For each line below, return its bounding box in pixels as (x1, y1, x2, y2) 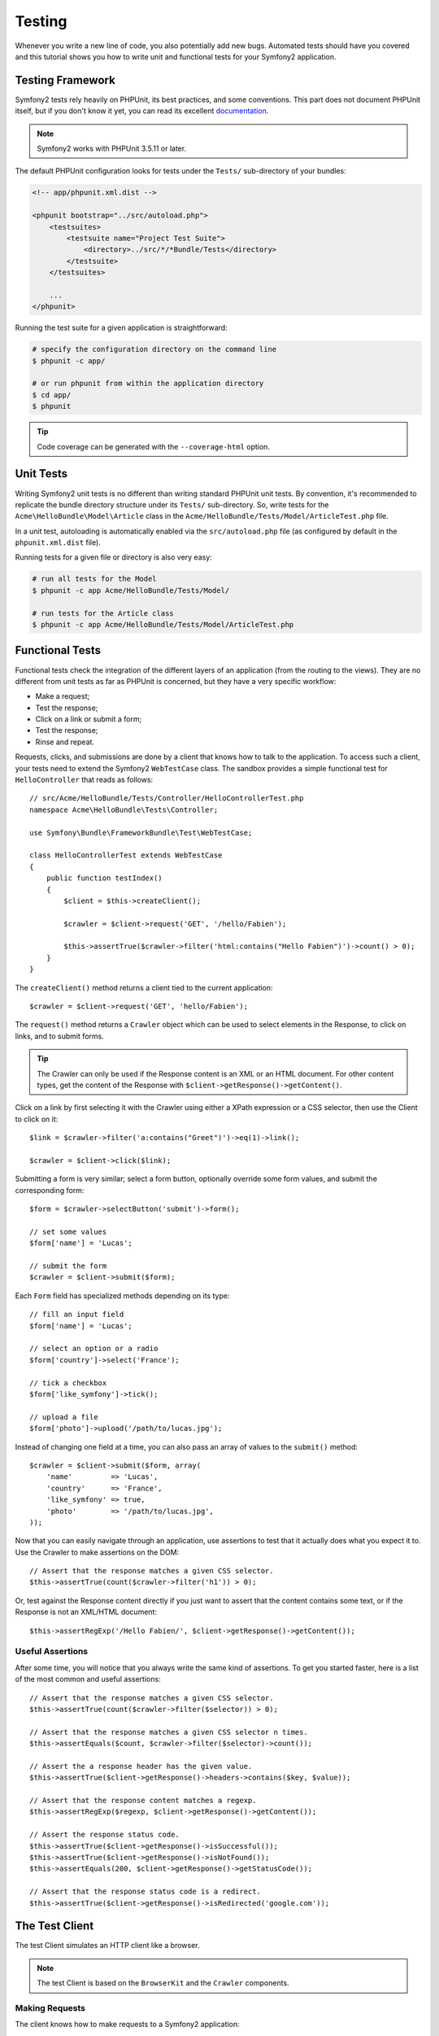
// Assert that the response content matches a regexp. (29, 1796, 257, 1806)
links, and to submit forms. (15, 1031, 105, 1041)
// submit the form (29, 1262, 107, 1270)
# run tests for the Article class (32, 608, 174, 618)
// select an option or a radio (29, 1344, 159, 1354)
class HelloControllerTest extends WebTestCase (29, 851, 223, 860)
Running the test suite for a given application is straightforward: (15, 323, 228, 333)
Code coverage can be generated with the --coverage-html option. (37, 441, 270, 451)
